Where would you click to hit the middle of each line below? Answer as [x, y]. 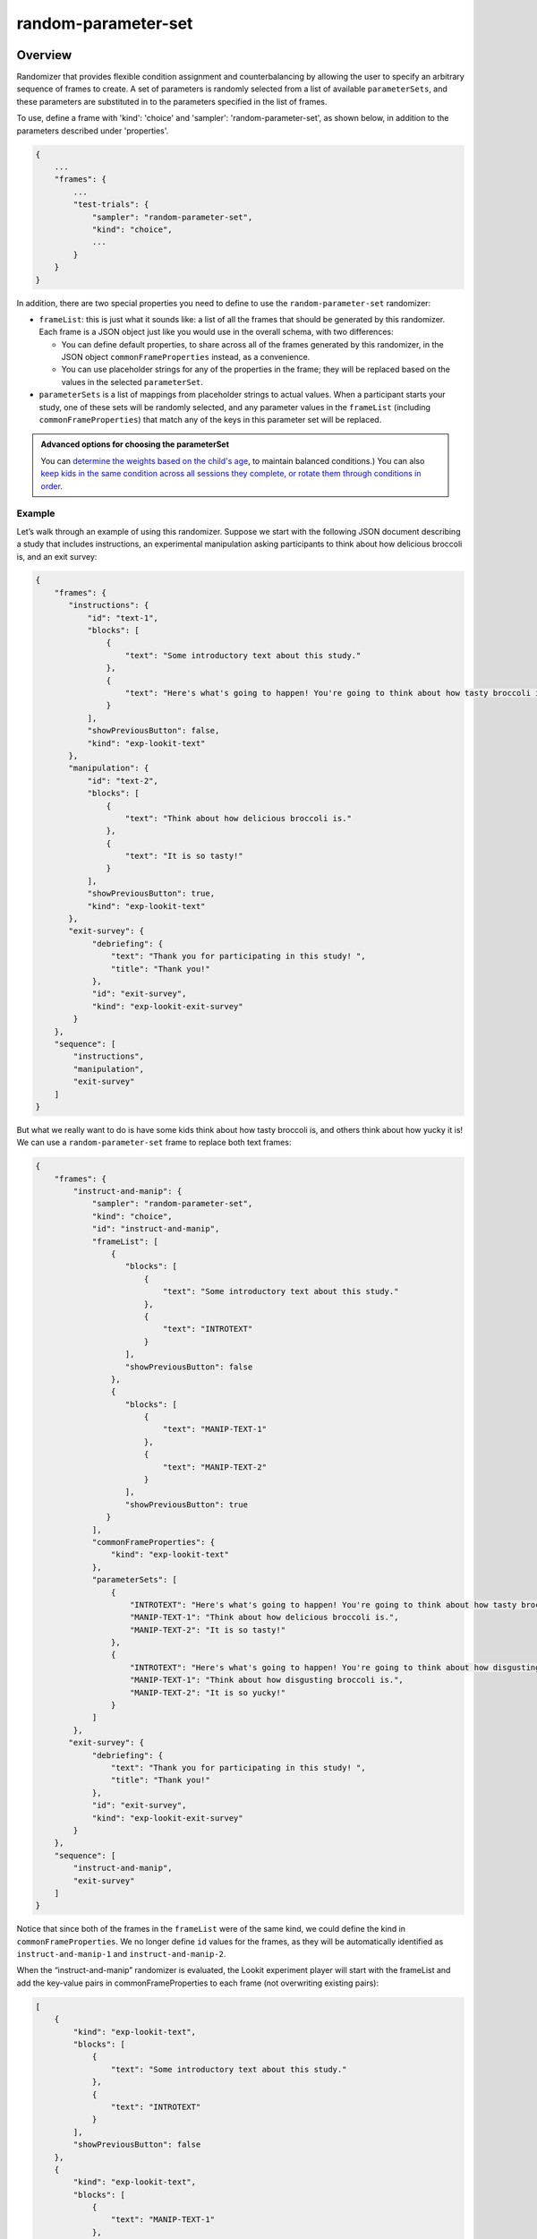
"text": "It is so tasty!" [184, 856]
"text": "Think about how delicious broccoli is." [239, 818]
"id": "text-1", [123, 618]
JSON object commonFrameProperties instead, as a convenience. [186, 357]
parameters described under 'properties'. [93, 131]
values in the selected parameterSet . [132, 382]
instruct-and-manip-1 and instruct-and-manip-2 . [121, 1954]
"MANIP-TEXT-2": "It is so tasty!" [208, 1630]
